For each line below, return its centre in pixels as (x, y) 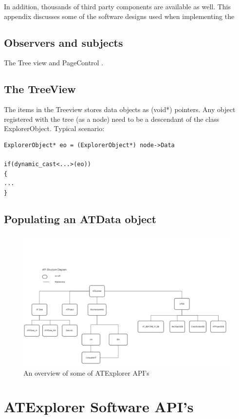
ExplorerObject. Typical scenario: (54, 128)
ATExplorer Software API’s (99, 407)
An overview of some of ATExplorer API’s (86, 373)
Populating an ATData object (80, 219)
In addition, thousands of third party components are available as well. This (118, 6)
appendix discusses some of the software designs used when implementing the (119, 16)
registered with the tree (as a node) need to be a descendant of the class (112, 119)
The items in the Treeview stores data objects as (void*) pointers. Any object (120, 109)
